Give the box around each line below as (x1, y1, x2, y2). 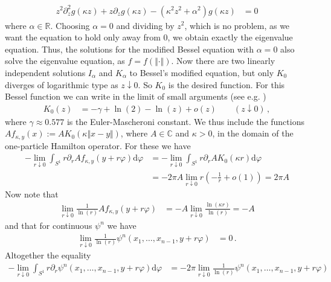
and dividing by (116, 19, 175, 31)
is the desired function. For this (168, 78, 285, 91)
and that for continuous (5, 219, 92, 231)
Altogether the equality (5, 249, 91, 261)
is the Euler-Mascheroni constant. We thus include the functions (66, 115, 304, 127)
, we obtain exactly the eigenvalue (167, 31, 293, 43)
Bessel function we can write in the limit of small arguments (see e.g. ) (5, 90, 266, 103)
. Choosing (50, 19, 90, 31)
